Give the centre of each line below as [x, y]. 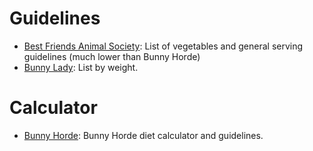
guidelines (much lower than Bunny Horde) [112, 56]
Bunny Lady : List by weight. [81, 67]
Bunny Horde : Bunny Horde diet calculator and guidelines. [143, 135]
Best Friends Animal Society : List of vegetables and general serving [163, 46]
